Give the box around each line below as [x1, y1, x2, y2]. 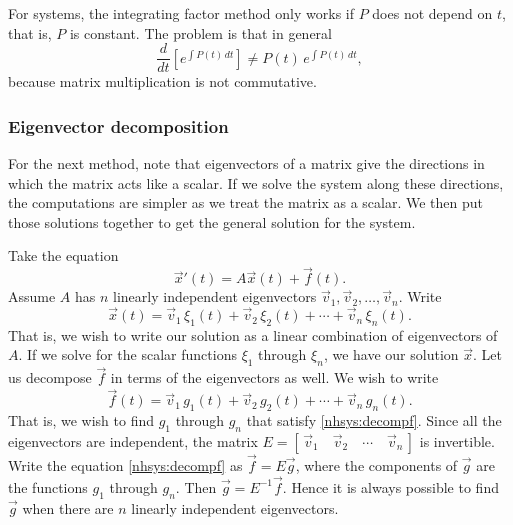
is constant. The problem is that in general [69, 22, 332, 43]
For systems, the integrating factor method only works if [8, 3, 354, 23]
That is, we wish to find [8, 410, 154, 431]
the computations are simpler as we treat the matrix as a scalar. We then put [8, 192, 483, 213]
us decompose [8, 367, 92, 388]
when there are [22, 497, 114, 518]
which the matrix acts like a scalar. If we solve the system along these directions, [8, 172, 504, 193]
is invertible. [419, 430, 495, 451]
